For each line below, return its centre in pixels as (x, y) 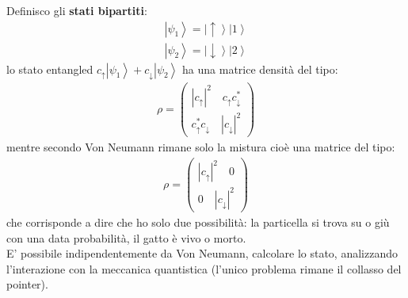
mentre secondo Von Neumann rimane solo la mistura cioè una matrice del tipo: (201, 147)
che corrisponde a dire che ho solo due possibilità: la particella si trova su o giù (198, 222)
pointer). (27, 284)
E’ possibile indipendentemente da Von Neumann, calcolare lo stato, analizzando (202, 253)
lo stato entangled (50, 69)
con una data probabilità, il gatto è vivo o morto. (126, 237)
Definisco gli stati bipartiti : (77, 10)
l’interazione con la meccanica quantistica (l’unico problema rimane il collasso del (204, 268)
